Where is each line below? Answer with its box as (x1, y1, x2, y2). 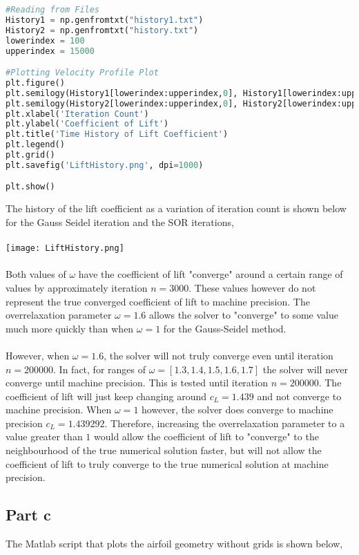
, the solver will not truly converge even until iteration (104, 348, 333, 362)
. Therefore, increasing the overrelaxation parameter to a (104, 415, 345, 430)
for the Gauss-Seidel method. (163, 321, 287, 335)
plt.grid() (6, 150, 55, 160)
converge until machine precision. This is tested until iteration (6, 375, 268, 390)
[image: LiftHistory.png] (6, 243, 124, 254)
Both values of (6, 267, 66, 281)
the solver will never (262, 361, 348, 376)
